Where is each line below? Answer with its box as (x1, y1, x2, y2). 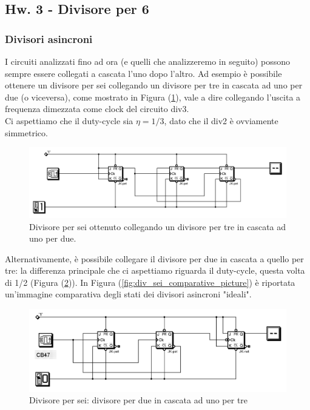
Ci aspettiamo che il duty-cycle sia (5, 114, 133, 127)
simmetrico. (5, 126, 48, 139)
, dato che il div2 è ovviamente (164, 114, 278, 127)
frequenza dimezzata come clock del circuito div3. (5, 102, 189, 115)
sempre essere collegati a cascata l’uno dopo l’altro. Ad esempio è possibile (5, 67, 282, 79)
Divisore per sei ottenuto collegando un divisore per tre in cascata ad (29, 220, 286, 233)
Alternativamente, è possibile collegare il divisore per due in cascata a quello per (5, 252, 304, 265)
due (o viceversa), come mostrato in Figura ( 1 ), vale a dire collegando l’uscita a (5, 90, 301, 103)
